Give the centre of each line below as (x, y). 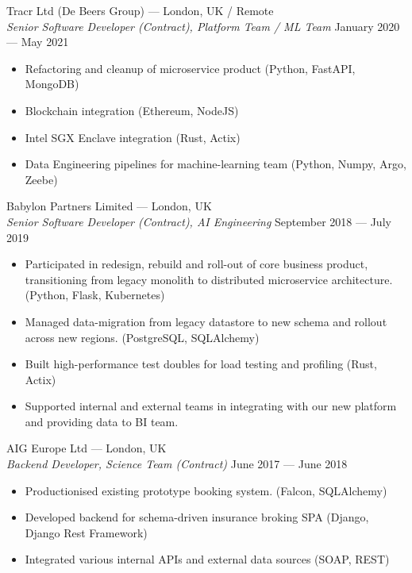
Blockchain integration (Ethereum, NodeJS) (132, 110)
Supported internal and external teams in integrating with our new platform (211, 406)
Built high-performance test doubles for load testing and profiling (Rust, (201, 364)
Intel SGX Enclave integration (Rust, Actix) (133, 137)
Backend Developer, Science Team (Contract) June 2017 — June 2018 (177, 464)
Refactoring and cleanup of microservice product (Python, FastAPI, (190, 68)
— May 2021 (38, 42)
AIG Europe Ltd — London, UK (87, 448)
